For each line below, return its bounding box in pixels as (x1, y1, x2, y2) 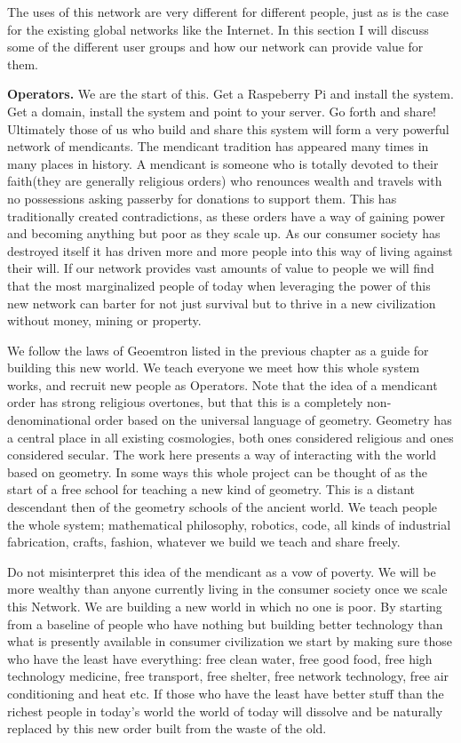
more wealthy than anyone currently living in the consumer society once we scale (7, 579, 448, 598)
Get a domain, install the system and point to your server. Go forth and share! (7, 101, 437, 120)
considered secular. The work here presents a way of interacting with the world (7, 445, 437, 464)
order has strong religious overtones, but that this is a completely (7, 393, 363, 411)
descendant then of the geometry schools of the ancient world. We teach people (7, 498, 438, 516)
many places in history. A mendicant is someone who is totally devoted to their (7, 154, 439, 172)
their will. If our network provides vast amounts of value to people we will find (7, 259, 434, 277)
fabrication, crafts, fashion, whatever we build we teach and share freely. (7, 532, 401, 551)
